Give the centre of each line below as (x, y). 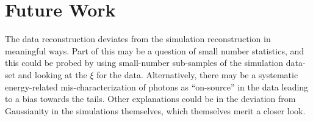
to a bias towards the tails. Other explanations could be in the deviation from (150, 99)
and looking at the (52, 74)
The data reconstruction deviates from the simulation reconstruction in (138, 39)
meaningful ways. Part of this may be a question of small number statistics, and (155, 50)
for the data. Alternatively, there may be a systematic (197, 74)
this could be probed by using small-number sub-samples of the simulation (144, 63)
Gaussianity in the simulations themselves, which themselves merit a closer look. (155, 110)
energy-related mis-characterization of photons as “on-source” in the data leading (157, 86)
